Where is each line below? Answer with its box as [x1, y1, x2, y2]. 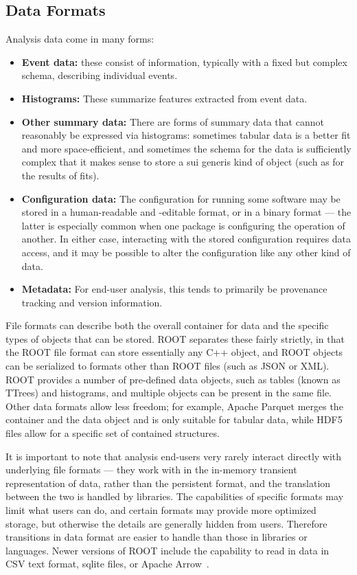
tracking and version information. [21, 295, 163, 309]
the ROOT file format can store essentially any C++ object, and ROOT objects [5, 345, 343, 359]
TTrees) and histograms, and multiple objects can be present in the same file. [5, 385, 332, 400]
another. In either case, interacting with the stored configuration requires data [21, 232, 352, 246]
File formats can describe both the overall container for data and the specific [5, 318, 329, 332]
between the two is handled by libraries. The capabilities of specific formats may [5, 489, 344, 504]
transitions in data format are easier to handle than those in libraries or [5, 530, 308, 544]
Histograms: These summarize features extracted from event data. [21, 91, 308, 105]
